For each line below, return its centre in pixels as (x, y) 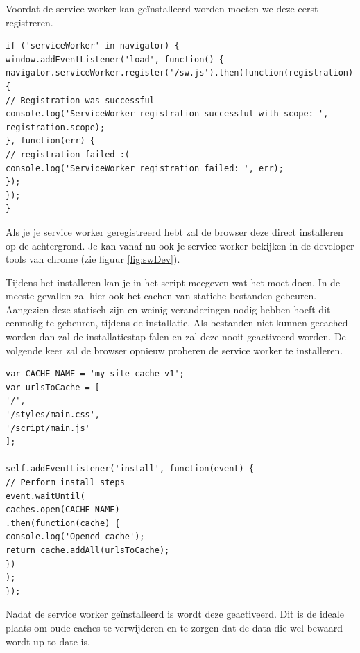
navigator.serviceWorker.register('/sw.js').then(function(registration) (180, 73)
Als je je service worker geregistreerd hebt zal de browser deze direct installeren (174, 231)
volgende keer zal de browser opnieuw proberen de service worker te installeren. (174, 350)
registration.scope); (55, 127)
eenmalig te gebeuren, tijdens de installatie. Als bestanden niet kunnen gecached (177, 323)
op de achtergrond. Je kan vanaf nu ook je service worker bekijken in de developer (180, 245)
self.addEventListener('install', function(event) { (130, 469)
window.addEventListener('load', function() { (115, 59)
